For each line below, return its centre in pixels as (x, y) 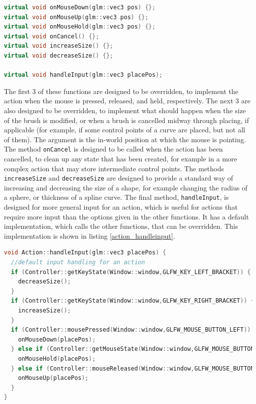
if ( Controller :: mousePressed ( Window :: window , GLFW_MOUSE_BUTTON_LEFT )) (131, 330)
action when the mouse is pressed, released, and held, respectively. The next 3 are (127, 101)
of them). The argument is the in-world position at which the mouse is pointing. (125, 139)
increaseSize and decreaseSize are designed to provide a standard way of (119, 178)
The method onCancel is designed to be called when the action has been (113, 149)
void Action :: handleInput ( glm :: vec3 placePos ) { (85, 253)
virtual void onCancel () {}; (52, 36)
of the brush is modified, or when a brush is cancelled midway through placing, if (127, 120)
